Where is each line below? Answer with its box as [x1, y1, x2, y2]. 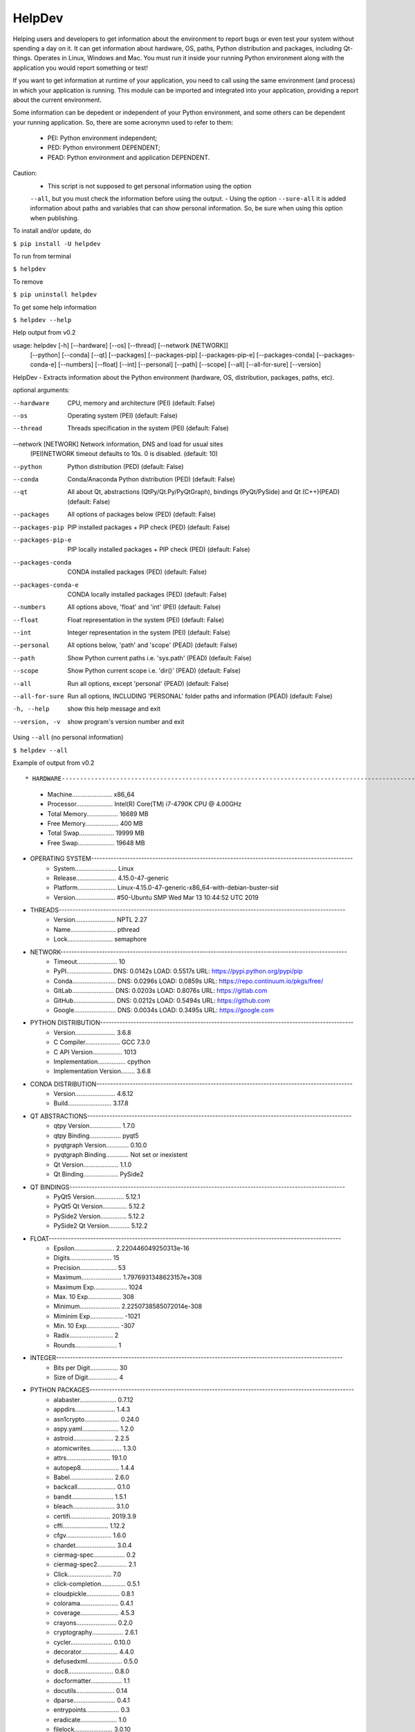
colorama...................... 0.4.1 [53, 1599, 133, 1607]
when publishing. [30, 213, 80, 222]
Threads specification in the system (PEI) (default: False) [67, 424, 229, 432]
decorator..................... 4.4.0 [53, 1647, 134, 1656]
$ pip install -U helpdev [12, 240, 101, 247]
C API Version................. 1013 [53, 1048, 137, 1056]
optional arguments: [12, 386, 71, 394]
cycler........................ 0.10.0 [53, 1638, 131, 1646]
